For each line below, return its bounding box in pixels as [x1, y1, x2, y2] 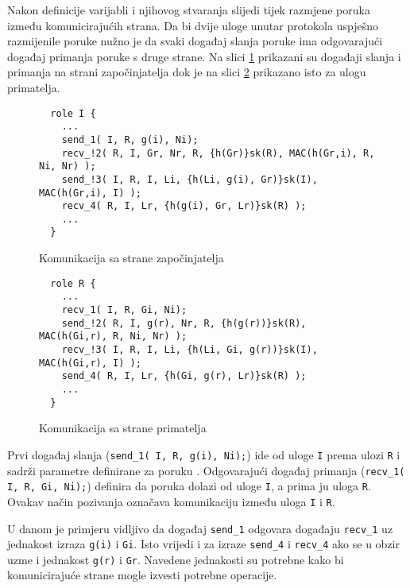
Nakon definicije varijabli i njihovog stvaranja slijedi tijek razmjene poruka [7, 2, 370, 17]
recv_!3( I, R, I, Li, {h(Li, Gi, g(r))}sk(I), [61, 344, 318, 355]
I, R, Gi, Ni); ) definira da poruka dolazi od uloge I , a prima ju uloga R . [7, 478, 371, 494]
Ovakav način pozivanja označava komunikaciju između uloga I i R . [7, 493, 335, 509]
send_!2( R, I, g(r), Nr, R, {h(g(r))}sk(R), [61, 317, 307, 329]
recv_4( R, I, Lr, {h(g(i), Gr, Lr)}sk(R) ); [61, 200, 307, 212]
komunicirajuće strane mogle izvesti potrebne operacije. [7, 567, 277, 583]
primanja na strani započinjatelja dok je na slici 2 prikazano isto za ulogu [7, 64, 366, 80]
